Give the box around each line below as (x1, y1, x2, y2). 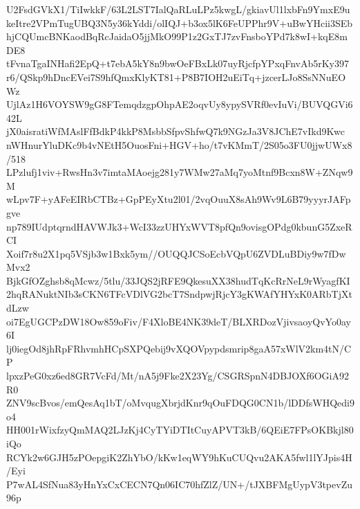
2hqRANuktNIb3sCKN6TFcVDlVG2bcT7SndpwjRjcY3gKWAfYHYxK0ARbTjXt (6, 287, 352, 301)
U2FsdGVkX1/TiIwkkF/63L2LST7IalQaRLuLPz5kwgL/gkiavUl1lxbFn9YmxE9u (6, 2, 350, 16)
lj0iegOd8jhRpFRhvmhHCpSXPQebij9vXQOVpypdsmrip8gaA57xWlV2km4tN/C (6, 341, 352, 355)
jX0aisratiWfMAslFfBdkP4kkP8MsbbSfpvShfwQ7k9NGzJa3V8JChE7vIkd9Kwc (6, 124, 345, 139)
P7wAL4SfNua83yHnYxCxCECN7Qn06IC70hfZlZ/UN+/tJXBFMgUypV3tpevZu (6, 476, 352, 491)
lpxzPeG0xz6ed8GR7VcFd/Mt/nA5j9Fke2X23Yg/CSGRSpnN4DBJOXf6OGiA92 (6, 368, 349, 383)
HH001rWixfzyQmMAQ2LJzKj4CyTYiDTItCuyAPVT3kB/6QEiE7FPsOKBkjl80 (6, 422, 354, 437)
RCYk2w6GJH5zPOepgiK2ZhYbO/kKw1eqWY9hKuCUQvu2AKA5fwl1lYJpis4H (6, 449, 352, 464)
